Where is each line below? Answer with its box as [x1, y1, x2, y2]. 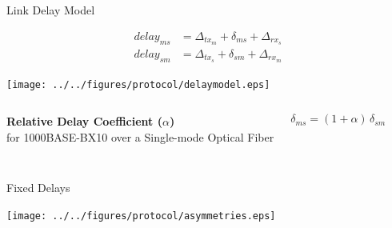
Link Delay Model [6, 2, 95, 18]
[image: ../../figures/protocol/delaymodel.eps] [6, 78, 270, 90]
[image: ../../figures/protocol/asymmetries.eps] [6, 210, 276, 222]
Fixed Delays [6, 179, 70, 195]
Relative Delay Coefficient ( [6, 113, 162, 130]
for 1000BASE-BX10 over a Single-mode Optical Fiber [6, 129, 274, 146]
